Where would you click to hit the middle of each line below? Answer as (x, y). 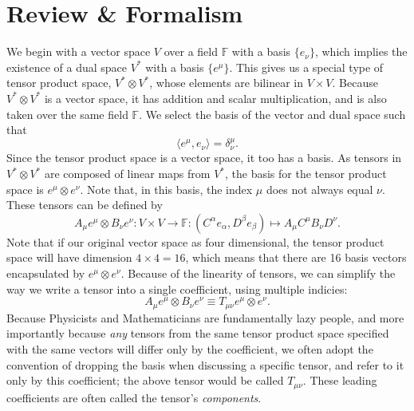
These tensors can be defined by (85, 205)
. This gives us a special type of (306, 67)
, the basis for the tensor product (306, 174)
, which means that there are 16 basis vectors (296, 257)
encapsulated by (46, 273)
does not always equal (319, 189)
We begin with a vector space (79, 51)
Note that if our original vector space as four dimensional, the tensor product (195, 241)
